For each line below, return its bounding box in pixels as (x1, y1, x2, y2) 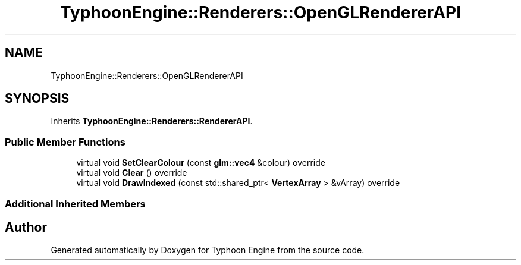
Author (5, 219, 47, 235)
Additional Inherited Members (5, 197, 146, 210)
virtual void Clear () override (76, 168, 187, 178)
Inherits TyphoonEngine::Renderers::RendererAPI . (51, 116, 253, 127)
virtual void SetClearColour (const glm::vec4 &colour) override (76, 157, 325, 168)
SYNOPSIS (5, 91, 70, 106)
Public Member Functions (5, 135, 125, 148)
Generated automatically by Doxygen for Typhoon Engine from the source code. (51, 245, 365, 255)
